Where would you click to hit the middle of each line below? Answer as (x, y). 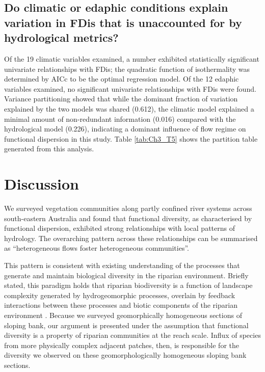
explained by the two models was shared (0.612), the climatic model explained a (129, 108)
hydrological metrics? (61, 37)
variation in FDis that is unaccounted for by (123, 22)
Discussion (42, 184)
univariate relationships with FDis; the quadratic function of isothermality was (127, 69)
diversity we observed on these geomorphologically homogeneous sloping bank (125, 355)
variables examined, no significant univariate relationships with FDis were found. (130, 88)
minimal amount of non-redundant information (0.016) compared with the (120, 118)
